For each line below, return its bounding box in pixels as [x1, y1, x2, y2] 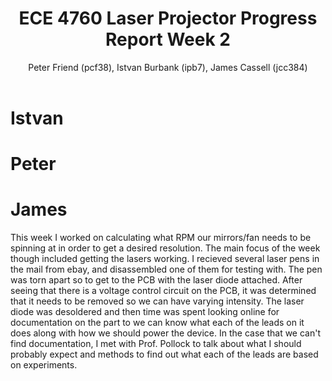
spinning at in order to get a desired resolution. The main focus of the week [10, 242, 321, 254]
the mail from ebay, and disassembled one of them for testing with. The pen [10, 263, 323, 276]
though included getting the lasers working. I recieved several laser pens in [10, 253, 320, 265]
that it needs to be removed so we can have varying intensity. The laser [10, 295, 305, 307]
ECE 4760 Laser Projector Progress [18, 7, 318, 30]
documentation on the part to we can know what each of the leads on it [10, 317, 305, 329]
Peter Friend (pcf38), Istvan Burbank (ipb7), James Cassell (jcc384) [28, 61, 308, 73]
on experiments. [10, 359, 78, 371]
